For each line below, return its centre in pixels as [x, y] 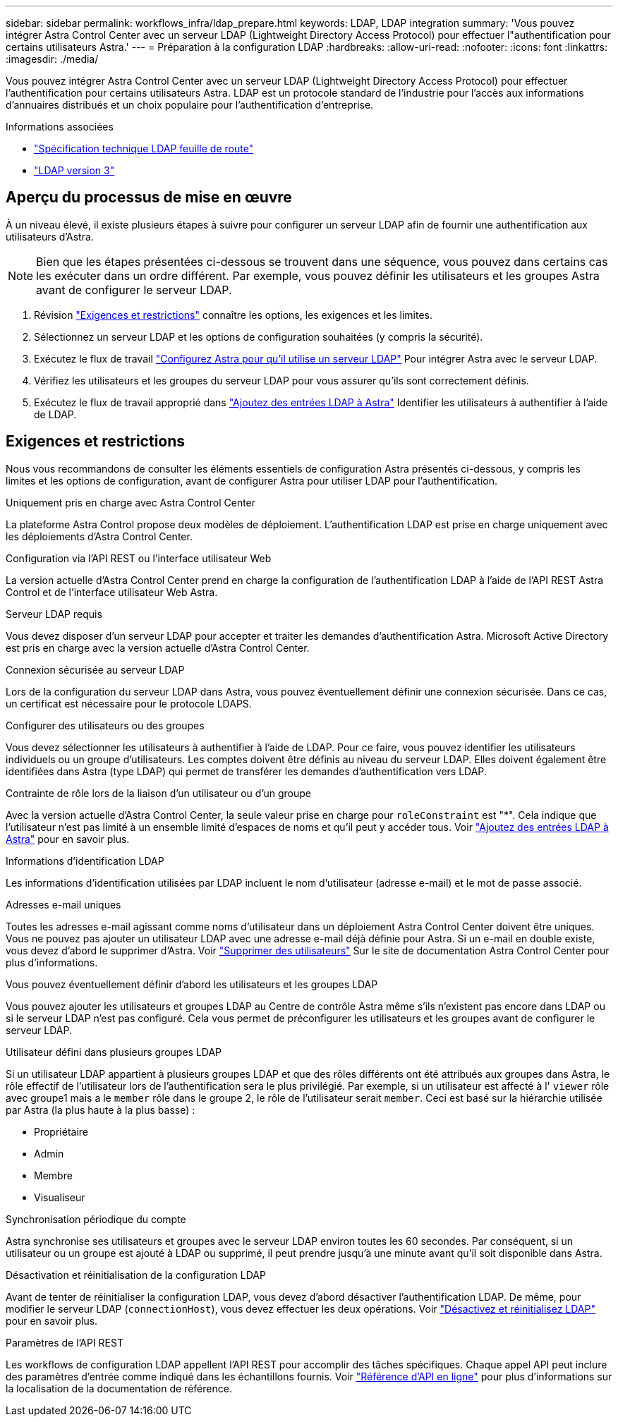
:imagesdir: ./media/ [52, 59]
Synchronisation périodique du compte [96, 1219]
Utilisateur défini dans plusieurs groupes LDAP [114, 1052]
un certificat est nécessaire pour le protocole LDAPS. [129, 703]
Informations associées [60, 127]
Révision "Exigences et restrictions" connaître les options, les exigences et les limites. [233, 315]
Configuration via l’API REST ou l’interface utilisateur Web [139, 558]
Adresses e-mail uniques [63, 904]
